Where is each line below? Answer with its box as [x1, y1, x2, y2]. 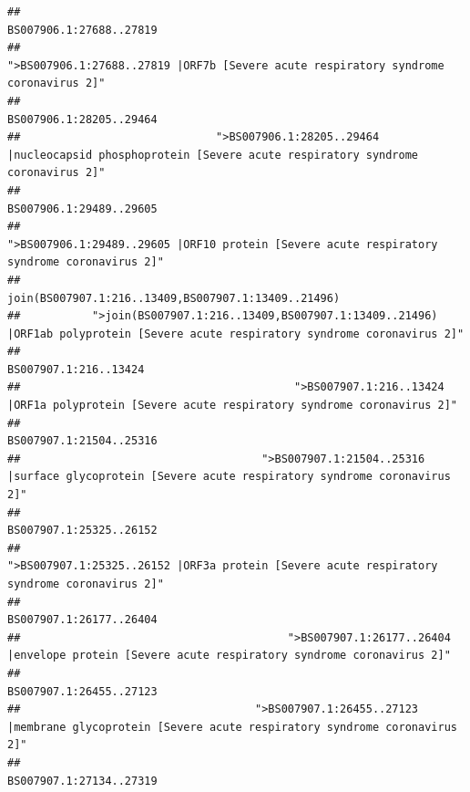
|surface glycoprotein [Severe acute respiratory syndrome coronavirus [7, 470, 451, 484]
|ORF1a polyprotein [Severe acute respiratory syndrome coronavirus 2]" [7, 399, 457, 412]
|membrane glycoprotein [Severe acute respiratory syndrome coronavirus [7, 720, 457, 734]
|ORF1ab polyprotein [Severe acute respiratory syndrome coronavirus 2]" [7, 327, 465, 340]
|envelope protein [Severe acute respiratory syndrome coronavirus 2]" [7, 649, 451, 662]
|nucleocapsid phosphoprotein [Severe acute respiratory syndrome [7, 148, 419, 162]
